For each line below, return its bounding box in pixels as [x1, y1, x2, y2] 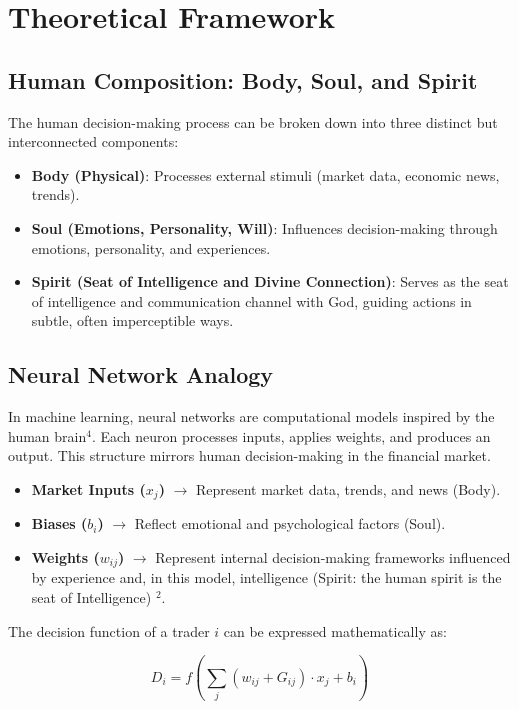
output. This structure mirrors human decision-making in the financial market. [8, 445, 491, 466]
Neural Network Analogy [8, 359, 274, 390]
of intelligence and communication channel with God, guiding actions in [31, 290, 472, 311]
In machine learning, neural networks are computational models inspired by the [8, 406, 495, 427]
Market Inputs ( [31, 478, 146, 499]
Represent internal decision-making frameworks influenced [155, 546, 511, 567]
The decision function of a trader [8, 620, 210, 641]
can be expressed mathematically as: [223, 620, 447, 641]
